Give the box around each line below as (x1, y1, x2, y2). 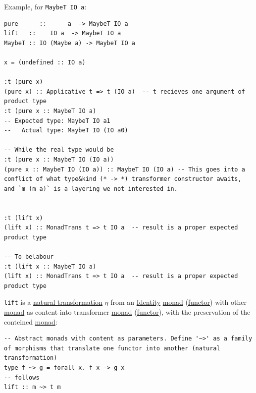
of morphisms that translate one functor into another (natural (4, 344, 220, 352)
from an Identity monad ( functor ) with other (110, 297, 247, 307)
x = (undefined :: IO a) (4, 59, 86, 66)
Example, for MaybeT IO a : (4, 1, 87, 11)
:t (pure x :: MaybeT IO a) (4, 108, 97, 114)
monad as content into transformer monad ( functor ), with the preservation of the (4, 306, 251, 317)
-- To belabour (4, 253, 54, 260)
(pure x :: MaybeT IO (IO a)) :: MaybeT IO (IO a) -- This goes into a (4, 166, 245, 173)
